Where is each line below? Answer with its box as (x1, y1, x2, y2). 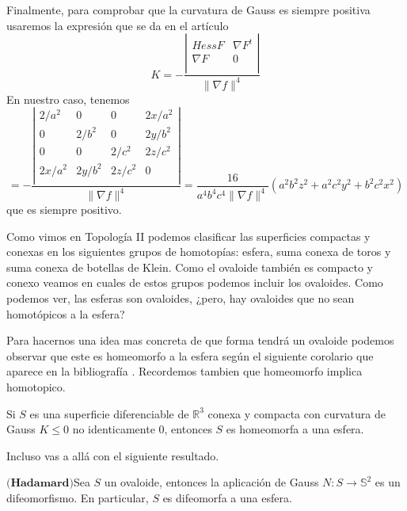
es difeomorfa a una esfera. (162, 489, 292, 505)
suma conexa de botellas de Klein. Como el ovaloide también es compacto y (6, 258, 373, 275)
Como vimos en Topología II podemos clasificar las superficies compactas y (6, 227, 371, 244)
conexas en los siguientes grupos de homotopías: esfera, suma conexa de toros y (6, 243, 391, 260)
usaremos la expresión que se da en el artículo (6, 17, 229, 33)
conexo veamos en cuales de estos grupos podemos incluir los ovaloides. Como (6, 274, 383, 291)
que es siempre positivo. (6, 201, 122, 218)
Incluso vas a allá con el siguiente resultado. (6, 447, 219, 463)
